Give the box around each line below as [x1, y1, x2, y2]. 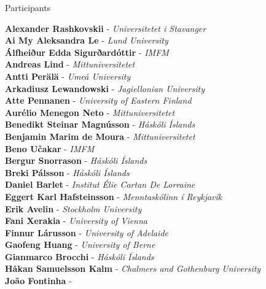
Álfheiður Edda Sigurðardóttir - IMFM [5, 45, 169, 58]
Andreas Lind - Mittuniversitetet [5, 58, 135, 71]
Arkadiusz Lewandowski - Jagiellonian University [5, 82, 205, 94]
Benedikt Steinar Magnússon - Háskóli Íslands [5, 118, 195, 131]
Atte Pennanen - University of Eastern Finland [5, 94, 192, 107]
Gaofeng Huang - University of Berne [5, 238, 155, 251]
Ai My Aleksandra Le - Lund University [5, 34, 168, 47]
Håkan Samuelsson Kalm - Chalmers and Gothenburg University [5, 262, 261, 275]
